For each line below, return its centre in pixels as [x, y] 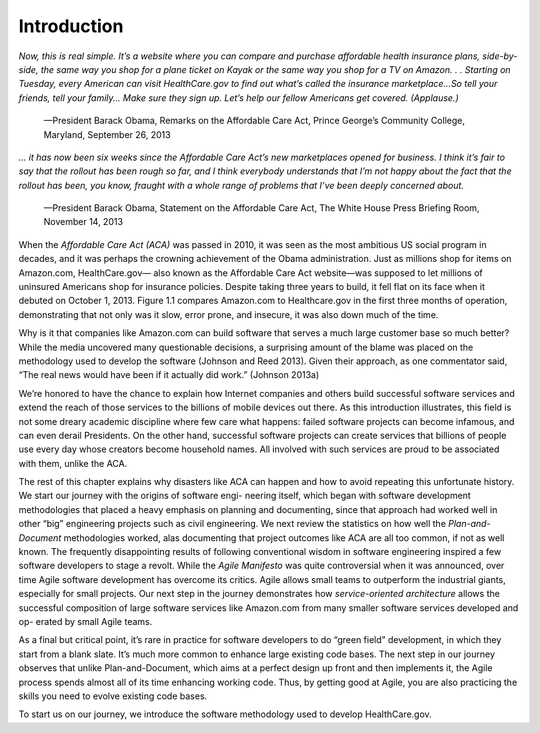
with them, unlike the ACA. [73, 463]
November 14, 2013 [83, 222]
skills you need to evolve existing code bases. [113, 696]
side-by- [499, 56]
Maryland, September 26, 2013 [107, 134]
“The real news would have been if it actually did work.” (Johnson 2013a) [169, 375]
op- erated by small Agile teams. [85, 621]
